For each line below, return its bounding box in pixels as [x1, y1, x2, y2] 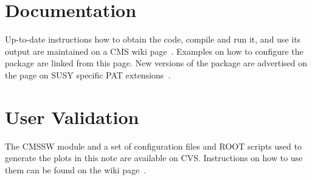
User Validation [5, 104, 139, 129]
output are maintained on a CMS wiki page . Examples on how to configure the [5, 44, 303, 57]
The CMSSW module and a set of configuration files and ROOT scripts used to [5, 139, 302, 152]
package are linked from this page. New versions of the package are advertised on [5, 57, 308, 69]
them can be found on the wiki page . [5, 163, 147, 176]
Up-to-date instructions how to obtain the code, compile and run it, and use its [5, 33, 301, 46]
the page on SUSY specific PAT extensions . [5, 68, 171, 81]
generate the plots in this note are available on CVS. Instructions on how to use [5, 151, 303, 164]
